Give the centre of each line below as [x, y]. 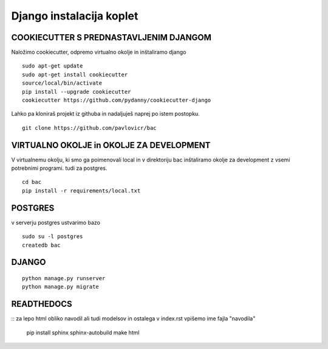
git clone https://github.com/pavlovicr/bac [90, 128]
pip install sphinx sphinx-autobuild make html [83, 333]
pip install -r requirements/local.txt [81, 191]
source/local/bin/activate [62, 83]
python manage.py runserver [64, 278]
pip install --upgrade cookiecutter [77, 92]
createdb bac [41, 245]
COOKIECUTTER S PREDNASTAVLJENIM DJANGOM [111, 37]
